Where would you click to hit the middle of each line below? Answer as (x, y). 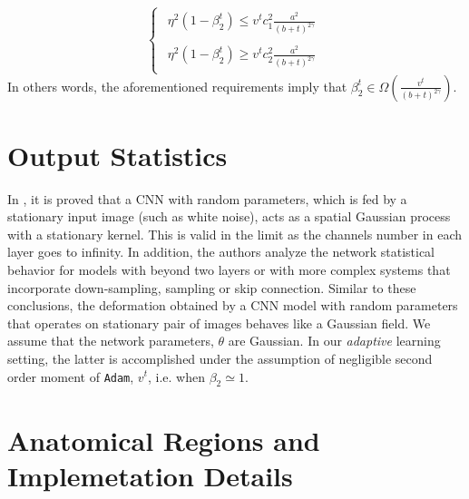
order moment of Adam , (71, 376)
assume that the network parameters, (111, 341)
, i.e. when (176, 376)
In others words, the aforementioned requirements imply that (177, 86)
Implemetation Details (150, 475)
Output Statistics (117, 155)
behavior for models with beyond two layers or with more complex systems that (229, 269)
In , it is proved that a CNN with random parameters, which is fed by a (207, 198)
